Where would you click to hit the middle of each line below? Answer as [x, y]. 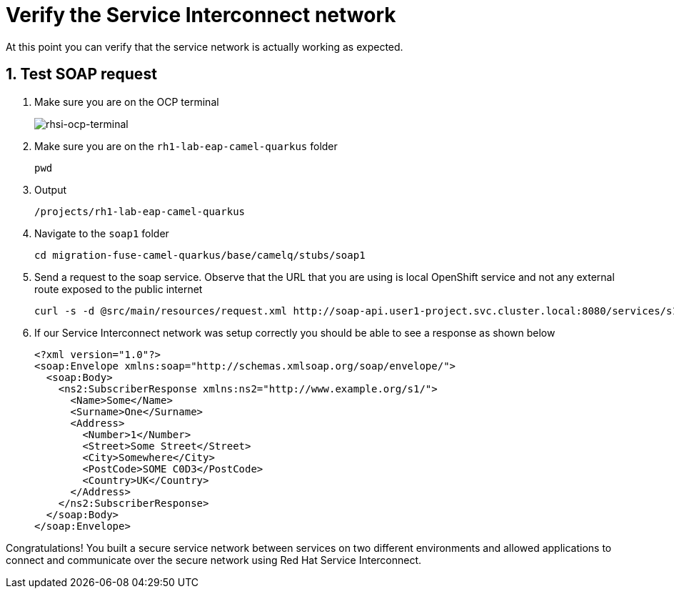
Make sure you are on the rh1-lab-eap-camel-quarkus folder [186, 146]
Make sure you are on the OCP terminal [127, 102]
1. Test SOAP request [81, 74]
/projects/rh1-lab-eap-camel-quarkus [140, 211]
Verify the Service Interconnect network [201, 15]
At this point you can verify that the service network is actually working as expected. [205, 46]
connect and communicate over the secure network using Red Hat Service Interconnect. [214, 560]
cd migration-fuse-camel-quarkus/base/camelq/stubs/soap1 [200, 255]
